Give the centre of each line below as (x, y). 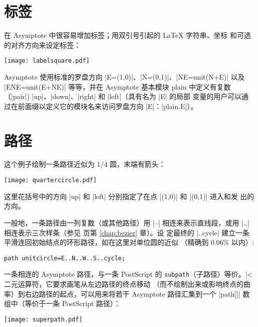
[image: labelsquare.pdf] (47, 61)
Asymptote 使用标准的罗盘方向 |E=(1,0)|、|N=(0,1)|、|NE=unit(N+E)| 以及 (125, 76)
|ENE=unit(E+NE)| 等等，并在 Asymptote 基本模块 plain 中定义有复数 (118, 86)
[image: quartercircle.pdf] (51, 180)
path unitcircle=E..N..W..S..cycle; (65, 258)
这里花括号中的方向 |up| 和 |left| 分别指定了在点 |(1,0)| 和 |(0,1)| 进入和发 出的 (129, 196)
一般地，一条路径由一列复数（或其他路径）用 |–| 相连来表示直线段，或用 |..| (127, 222)
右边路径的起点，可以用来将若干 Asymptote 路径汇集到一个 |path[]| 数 (137, 293)
